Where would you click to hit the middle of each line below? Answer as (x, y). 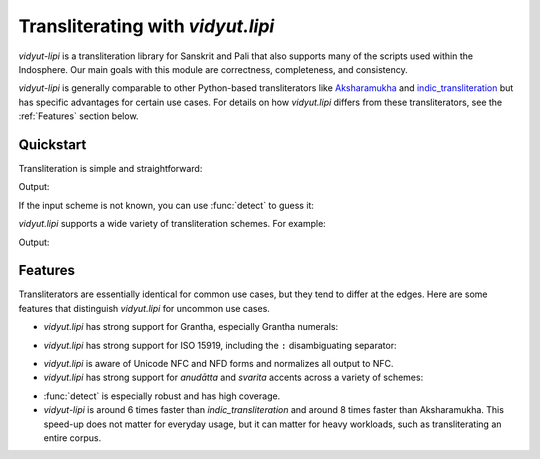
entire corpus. (72, 438)
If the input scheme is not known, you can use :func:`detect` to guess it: (166, 205)
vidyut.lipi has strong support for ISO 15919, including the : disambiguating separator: (220, 345)
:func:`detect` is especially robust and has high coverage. (162, 396)
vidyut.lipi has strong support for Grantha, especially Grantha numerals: (191, 327)
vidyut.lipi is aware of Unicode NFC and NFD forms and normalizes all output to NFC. (218, 364)
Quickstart (52, 144)
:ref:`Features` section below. (78, 116)
